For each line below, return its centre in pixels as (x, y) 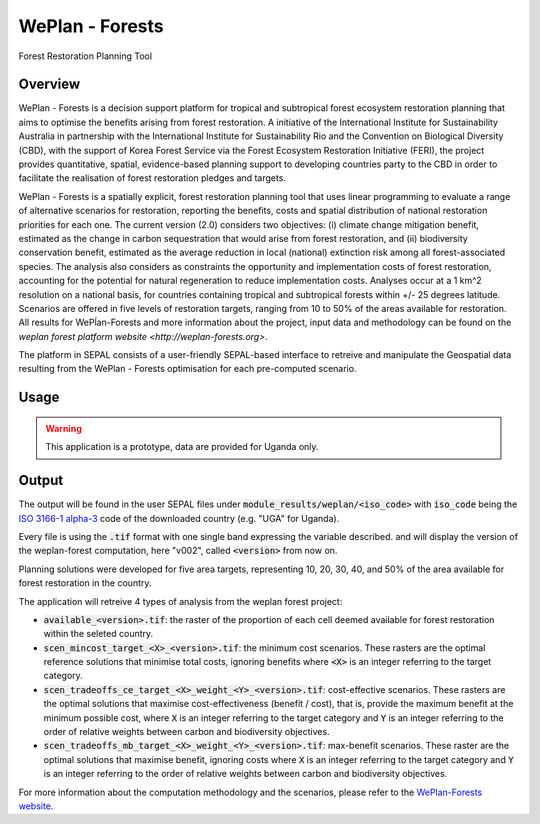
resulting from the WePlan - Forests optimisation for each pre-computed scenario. (187, 369)
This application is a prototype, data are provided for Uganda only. (182, 447)
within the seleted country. (98, 634)
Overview (49, 84)
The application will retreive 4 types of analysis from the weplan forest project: (180, 601)
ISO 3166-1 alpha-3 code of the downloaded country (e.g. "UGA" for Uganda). (179, 518)
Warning (63, 428)
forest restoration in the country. (85, 583)
